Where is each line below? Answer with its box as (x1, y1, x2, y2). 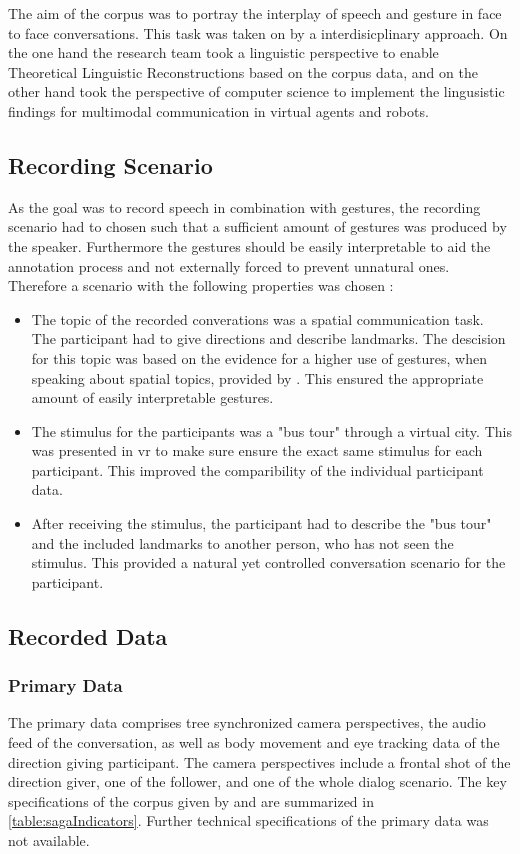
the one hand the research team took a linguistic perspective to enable (8, 42, 439, 63)
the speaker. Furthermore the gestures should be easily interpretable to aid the (8, 235, 491, 256)
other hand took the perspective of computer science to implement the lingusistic (8, 81, 505, 102)
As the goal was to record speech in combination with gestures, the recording (8, 196, 481, 217)
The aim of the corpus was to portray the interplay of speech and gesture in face (8, 3, 502, 23)
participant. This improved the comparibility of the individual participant (31, 459, 484, 480)
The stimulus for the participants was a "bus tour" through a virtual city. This (31, 420, 512, 441)
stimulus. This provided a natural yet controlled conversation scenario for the (31, 552, 506, 573)
